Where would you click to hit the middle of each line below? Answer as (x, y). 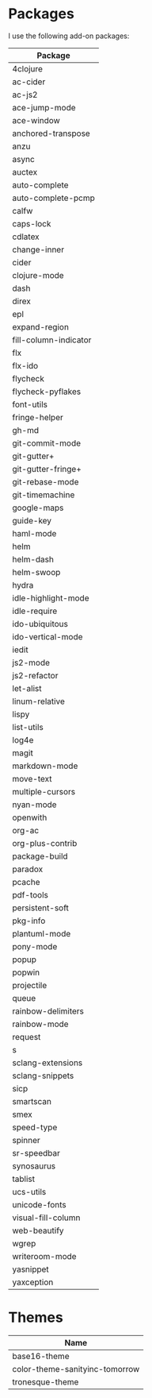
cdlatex (26, 237)
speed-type (35, 1127)
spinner (27, 1140)
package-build (40, 856)
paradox (28, 869)
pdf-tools (30, 894)
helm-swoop (36, 572)
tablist (24, 1179)
